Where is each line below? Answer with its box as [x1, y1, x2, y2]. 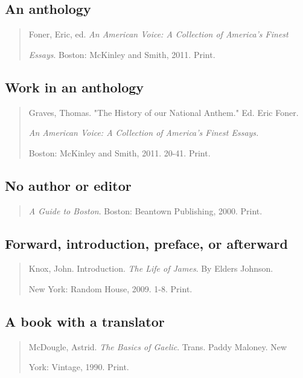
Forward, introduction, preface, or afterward [5, 234, 288, 252]
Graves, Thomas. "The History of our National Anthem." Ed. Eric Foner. [28, 106, 299, 118]
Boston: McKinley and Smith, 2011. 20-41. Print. [28, 146, 211, 159]
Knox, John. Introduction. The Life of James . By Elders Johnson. [28, 262, 273, 275]
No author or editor [5, 176, 132, 194]
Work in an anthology [5, 77, 144, 96]
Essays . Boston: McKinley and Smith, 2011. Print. [28, 48, 215, 60]
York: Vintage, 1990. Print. [28, 360, 129, 373]
